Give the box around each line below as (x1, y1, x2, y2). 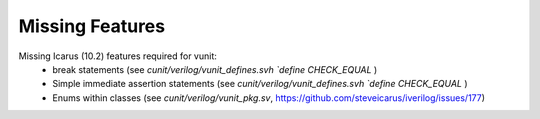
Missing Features (18, 15, 165, 37)
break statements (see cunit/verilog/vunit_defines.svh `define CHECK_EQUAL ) (52, 63, 378, 75)
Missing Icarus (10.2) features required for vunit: (18, 50, 217, 62)
